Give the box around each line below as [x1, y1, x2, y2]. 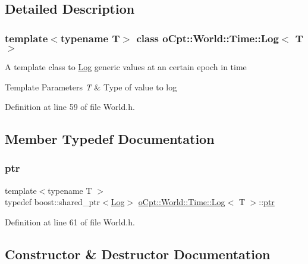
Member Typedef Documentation [5, 130, 215, 148]
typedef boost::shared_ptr [5, 196, 100, 208]
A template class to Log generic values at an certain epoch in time [5, 61, 247, 73]
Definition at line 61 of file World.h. [5, 215, 135, 228]
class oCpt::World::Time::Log [136, 30, 279, 45]
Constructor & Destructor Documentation [5, 244, 271, 263]
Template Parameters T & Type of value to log [5, 80, 177, 93]
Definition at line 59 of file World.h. [5, 100, 135, 113]
